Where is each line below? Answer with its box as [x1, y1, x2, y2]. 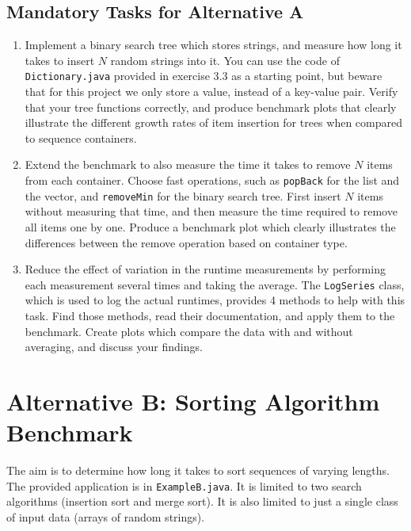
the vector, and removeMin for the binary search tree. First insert [25, 187, 341, 204]
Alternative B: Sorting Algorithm [6, 384, 380, 417]
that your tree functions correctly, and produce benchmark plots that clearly [25, 98, 397, 115]
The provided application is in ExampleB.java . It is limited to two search [6, 477, 362, 494]
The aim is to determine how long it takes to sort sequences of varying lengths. [6, 462, 390, 479]
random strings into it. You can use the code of [110, 52, 340, 68]
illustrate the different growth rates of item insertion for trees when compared [25, 114, 403, 131]
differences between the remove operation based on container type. [25, 234, 348, 250]
